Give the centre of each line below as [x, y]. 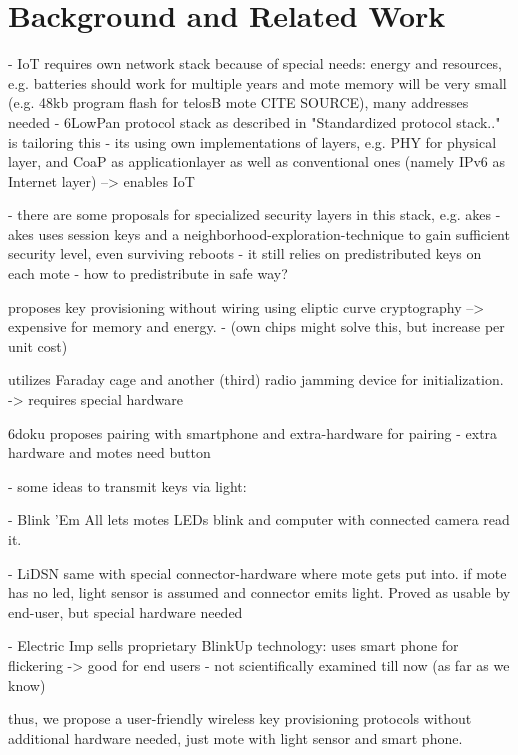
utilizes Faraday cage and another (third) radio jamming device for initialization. [256, 379]
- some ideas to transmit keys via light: [127, 485]
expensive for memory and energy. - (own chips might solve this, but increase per [256, 326]
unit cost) [38, 345]
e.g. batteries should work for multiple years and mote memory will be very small [257, 82]
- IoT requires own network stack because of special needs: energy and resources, [255, 63]
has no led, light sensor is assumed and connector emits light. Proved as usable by [259, 592]
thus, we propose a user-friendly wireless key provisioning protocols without [240, 718]
